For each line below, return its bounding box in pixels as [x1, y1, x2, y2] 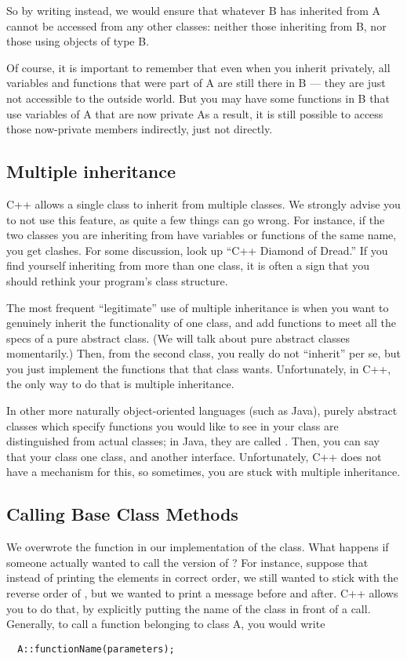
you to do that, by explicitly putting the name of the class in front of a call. [6, 600, 371, 616]
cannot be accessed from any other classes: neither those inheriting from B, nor [6, 17, 387, 34]
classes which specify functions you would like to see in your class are [6, 417, 339, 434]
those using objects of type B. [6, 33, 150, 49]
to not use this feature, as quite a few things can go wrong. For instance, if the [6, 211, 385, 227]
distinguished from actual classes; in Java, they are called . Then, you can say [6, 433, 380, 449]
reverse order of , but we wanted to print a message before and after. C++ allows [6, 585, 398, 601]
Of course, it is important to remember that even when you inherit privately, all [6, 59, 391, 75]
